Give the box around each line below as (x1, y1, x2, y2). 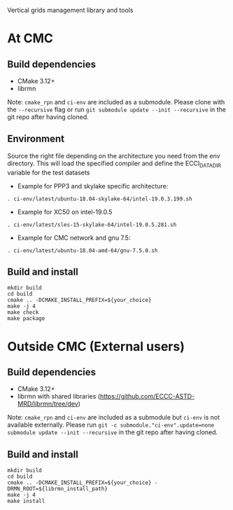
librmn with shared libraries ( (17, 392, 100, 401)
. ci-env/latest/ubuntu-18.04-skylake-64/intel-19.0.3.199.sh (7, 195, 192, 202)
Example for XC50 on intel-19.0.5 (17, 207, 113, 216)
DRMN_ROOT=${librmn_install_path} (7, 485, 108, 492)
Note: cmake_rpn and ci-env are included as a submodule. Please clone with (7, 98, 225, 106)
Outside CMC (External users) (7, 338, 185, 354)
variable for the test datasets (7, 168, 90, 177)
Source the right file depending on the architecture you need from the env (7, 151, 220, 160)
